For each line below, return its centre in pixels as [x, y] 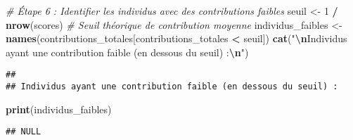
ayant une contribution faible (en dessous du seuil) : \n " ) [127, 52]
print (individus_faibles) [59, 109]
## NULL [24, 132]
